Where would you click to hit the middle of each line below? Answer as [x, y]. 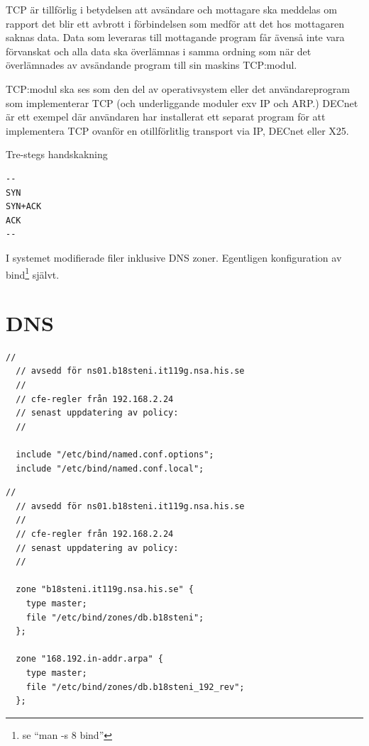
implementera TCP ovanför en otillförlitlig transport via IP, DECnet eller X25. [177, 130]
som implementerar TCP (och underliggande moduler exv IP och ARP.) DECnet [182, 102]
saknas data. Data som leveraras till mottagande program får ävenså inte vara [175, 37]
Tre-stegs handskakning [57, 154]
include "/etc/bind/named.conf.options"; [115, 455]
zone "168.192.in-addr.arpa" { [89, 659]
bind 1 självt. [33, 273]
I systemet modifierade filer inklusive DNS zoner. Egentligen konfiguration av [174, 257]
